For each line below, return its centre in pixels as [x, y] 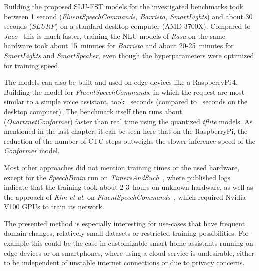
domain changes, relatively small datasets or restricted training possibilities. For [126, 233]
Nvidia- [237, 197]
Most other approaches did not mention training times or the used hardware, [122, 167]
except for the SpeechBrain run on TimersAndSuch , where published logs [117, 177]
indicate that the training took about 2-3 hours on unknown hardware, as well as [129, 187]
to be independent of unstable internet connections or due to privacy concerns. [124, 263]
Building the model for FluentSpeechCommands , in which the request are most [124, 92]
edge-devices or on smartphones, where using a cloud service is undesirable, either [129, 253]
